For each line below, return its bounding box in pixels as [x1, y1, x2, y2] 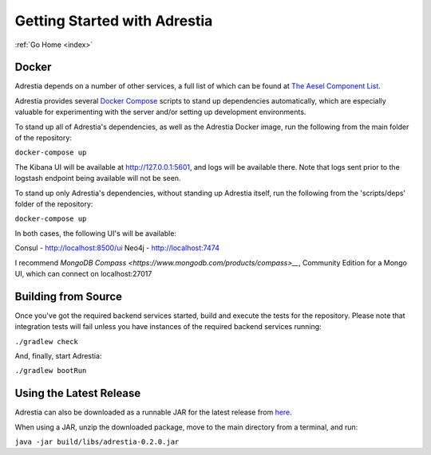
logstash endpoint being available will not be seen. [14, 174, 181, 183]
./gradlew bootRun [14, 367, 87, 375]
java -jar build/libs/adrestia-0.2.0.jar [14, 437, 180, 446]
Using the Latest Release [14, 386, 141, 400]
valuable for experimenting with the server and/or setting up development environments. [14, 108, 306, 117]
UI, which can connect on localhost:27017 [14, 269, 152, 278]
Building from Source [14, 289, 123, 303]
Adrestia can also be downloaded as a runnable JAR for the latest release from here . [14, 407, 293, 418]
